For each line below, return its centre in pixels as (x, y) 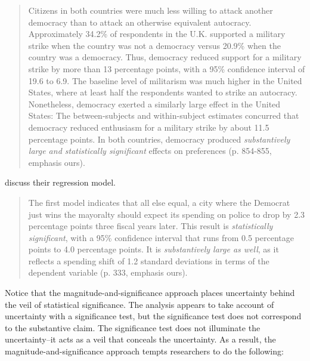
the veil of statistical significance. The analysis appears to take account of (139, 304)
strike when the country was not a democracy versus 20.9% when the (154, 45)
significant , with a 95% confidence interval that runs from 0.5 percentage (161, 237)
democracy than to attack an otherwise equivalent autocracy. (140, 22)
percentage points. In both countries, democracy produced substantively (159, 139)
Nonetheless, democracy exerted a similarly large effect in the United (154, 104)
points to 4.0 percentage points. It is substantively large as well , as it (154, 249)
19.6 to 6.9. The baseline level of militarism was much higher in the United (165, 80)
